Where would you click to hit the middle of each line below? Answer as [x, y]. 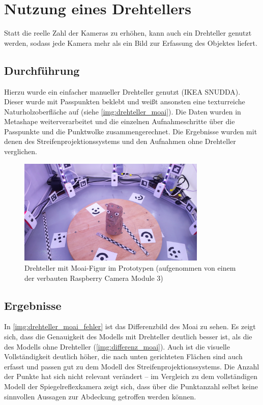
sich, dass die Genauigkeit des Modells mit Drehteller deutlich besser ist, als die [128, 337]
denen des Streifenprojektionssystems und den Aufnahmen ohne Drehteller [120, 141]
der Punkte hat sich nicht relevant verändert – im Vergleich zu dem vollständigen [131, 376]
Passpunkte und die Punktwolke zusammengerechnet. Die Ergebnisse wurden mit [131, 131]
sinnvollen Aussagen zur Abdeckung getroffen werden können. [100, 396]
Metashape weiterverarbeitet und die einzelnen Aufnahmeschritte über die [120, 121]
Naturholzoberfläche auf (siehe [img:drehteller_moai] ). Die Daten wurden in [123, 111]
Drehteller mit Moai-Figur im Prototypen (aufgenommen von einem [130, 268]
